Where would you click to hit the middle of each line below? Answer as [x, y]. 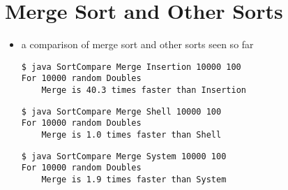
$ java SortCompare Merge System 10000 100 [124, 156]
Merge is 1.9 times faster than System [134, 179]
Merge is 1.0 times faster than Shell [131, 135]
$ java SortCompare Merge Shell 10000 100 [121, 111]
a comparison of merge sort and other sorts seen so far [137, 44]
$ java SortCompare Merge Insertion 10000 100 [131, 67]
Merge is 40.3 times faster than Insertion [144, 90]
